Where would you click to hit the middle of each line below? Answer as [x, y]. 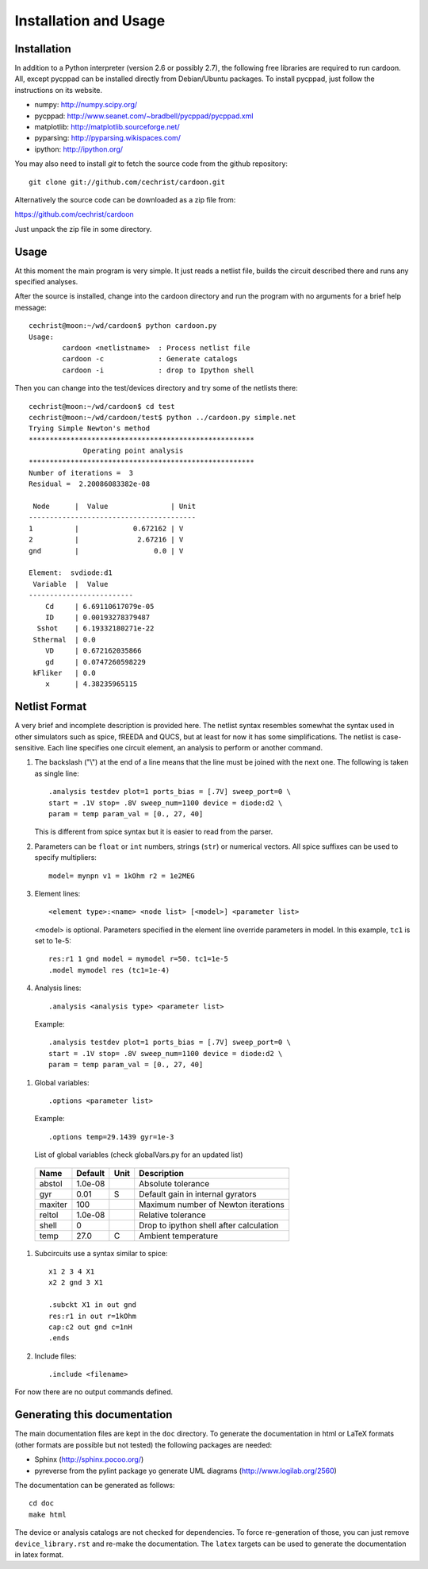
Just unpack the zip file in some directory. [83, 229]
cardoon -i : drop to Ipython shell [159, 370]
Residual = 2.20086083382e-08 [90, 484]
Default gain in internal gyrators [198, 1193]
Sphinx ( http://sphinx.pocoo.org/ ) [89, 1459]
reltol [49, 1215]
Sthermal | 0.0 [64, 640]
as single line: [57, 773]
